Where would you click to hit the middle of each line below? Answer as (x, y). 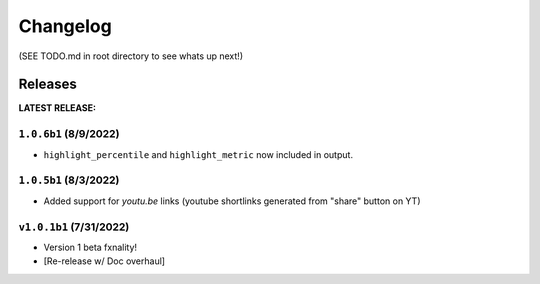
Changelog (65, 26)
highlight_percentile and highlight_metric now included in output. (198, 154)
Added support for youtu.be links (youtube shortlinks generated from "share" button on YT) (232, 201)
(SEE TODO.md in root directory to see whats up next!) (131, 56)
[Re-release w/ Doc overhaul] (104, 261)
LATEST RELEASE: (57, 108)
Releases (47, 84)
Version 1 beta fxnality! (90, 247)
